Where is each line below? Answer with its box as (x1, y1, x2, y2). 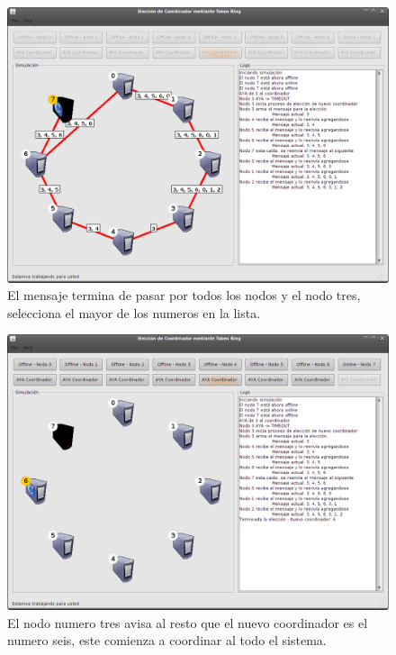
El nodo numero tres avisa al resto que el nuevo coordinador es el (7, 613, 368, 632)
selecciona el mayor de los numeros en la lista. (7, 303, 261, 322)
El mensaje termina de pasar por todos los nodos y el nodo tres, (7, 286, 361, 305)
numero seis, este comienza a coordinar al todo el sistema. (7, 631, 327, 650)
